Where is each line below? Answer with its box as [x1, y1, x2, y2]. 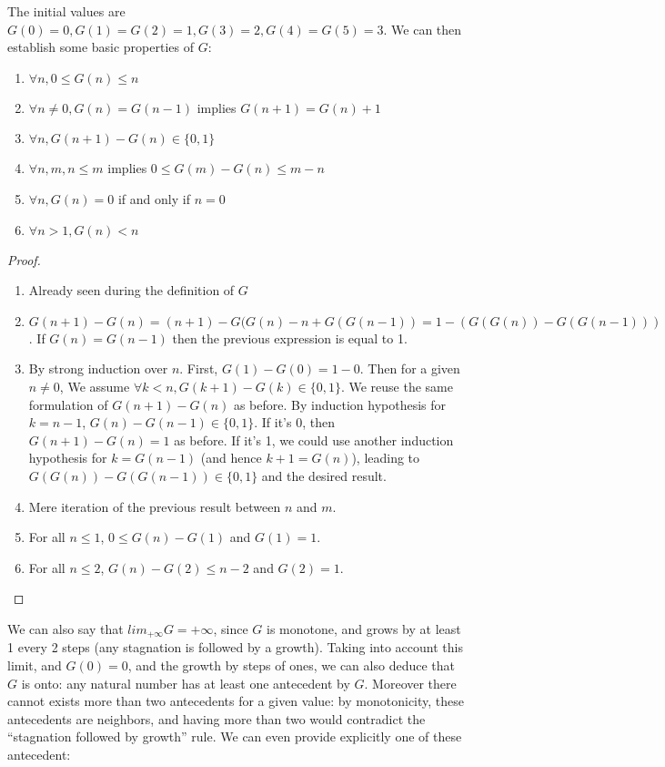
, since [213, 619, 248, 638]
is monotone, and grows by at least [266, 619, 461, 638]
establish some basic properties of [7, 37, 195, 56]
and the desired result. [261, 465, 387, 485]
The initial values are [7, 2, 126, 20]
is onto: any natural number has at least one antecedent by [21, 673, 350, 692]
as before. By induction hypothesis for [233, 394, 447, 414]
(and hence [200, 448, 262, 467]
